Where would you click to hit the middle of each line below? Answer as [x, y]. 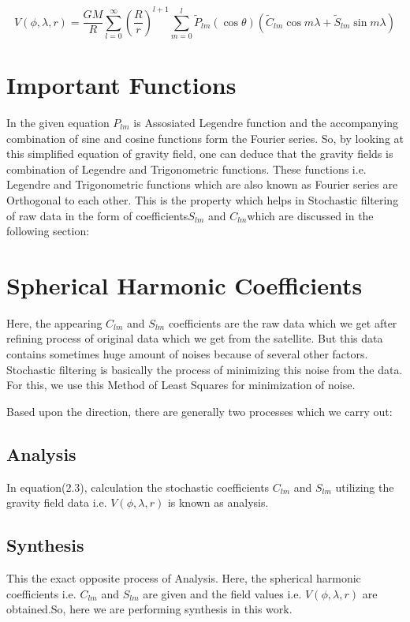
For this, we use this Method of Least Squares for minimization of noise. [181, 385]
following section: [48, 231]
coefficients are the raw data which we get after [283, 322]
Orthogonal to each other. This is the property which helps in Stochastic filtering [203, 199]
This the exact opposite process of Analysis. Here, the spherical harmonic [184, 577]
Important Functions [121, 85]
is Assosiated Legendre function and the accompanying [266, 122]
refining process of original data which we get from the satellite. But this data [195, 338]
